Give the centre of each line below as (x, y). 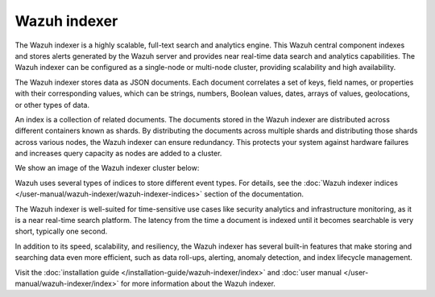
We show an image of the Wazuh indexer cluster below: (107, 168)
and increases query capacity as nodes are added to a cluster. (118, 154)
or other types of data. (52, 105)
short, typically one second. (61, 231)
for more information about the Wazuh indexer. (198, 283)
